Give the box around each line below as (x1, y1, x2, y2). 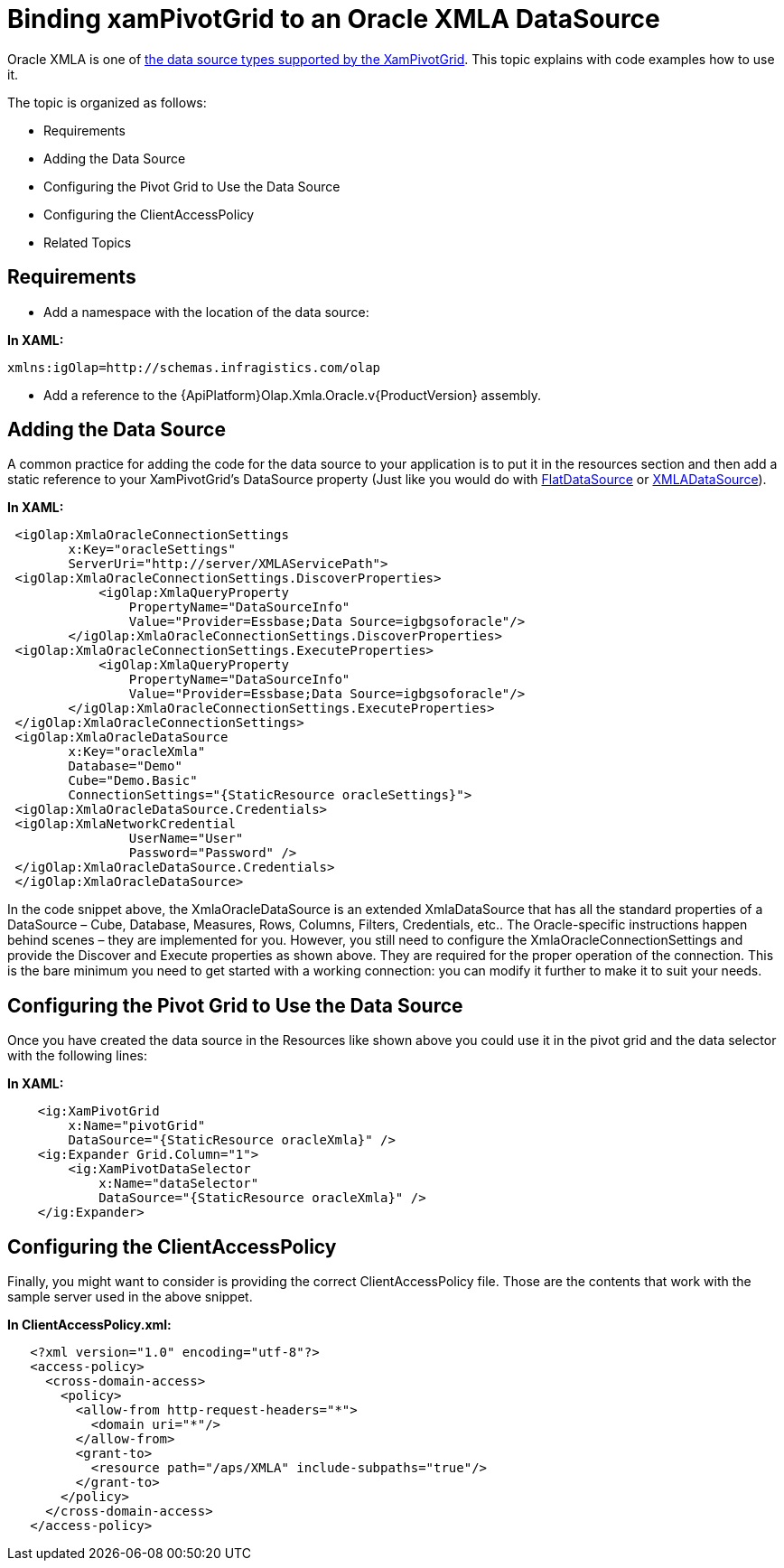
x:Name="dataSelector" (98, 1176, 259, 1191)
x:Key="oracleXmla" (68, 744, 206, 760)
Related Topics (43, 234, 132, 250)
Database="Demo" (68, 759, 182, 774)
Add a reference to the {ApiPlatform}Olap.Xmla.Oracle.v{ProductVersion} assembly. (43, 387, 541, 403)
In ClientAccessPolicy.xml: (7, 1317, 172, 1333)
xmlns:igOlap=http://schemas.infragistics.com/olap (7, 359, 381, 375)
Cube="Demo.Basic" (68, 773, 198, 789)
